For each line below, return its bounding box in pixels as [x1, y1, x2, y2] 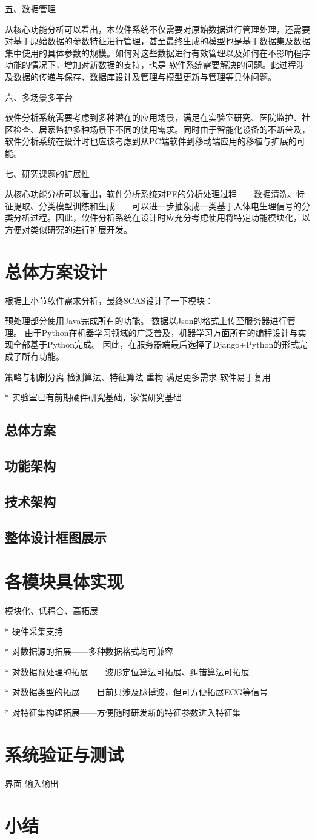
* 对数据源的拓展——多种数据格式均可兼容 [5, 645, 173, 658]
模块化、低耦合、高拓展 [5, 604, 98, 617]
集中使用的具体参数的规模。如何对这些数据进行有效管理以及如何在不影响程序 [5, 46, 310, 59]
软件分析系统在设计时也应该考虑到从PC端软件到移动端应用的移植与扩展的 [5, 135, 297, 147]
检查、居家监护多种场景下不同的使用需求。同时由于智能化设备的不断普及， [13, 123, 310, 135]
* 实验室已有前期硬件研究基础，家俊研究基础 [5, 391, 182, 403]
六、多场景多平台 [5, 90, 73, 103]
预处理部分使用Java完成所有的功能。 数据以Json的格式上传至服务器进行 [5, 314, 287, 327]
